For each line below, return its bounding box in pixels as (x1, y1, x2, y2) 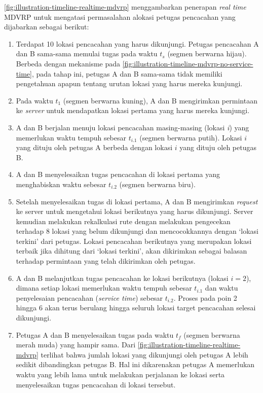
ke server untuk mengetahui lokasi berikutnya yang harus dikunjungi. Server (16, 206, 253, 217)
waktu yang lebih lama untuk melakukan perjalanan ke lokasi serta (16, 369, 225, 379)
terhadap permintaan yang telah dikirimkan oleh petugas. (16, 256, 196, 266)
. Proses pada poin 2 (173, 292, 237, 303)
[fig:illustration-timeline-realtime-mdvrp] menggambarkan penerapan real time (4, 2, 246, 12)
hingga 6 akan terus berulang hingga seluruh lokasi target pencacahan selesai (16, 302, 256, 313)
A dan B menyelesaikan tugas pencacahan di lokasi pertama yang (16, 169, 220, 180)
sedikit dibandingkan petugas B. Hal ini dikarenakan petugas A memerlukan (16, 359, 255, 370)
